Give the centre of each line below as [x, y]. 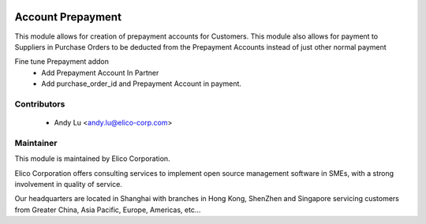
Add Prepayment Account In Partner [100, 73]
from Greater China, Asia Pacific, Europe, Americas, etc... [108, 210]
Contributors [40, 104]
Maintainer [36, 143]
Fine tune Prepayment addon [62, 62]
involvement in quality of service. [68, 184]
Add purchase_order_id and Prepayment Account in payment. [142, 84]
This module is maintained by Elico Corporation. [92, 159]
